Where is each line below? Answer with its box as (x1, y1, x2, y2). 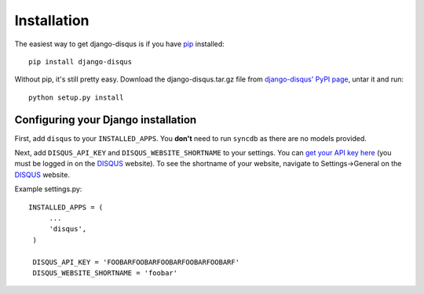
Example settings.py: (14, 184, 82, 194)
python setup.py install (28, 93, 124, 102)
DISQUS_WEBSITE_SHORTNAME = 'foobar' (32, 268, 178, 278)
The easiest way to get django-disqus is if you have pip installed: (14, 39, 225, 49)
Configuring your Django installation (14, 113, 197, 126)
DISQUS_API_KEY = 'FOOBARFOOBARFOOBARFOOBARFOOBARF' (32, 257, 239, 267)
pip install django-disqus (28, 57, 133, 66)
